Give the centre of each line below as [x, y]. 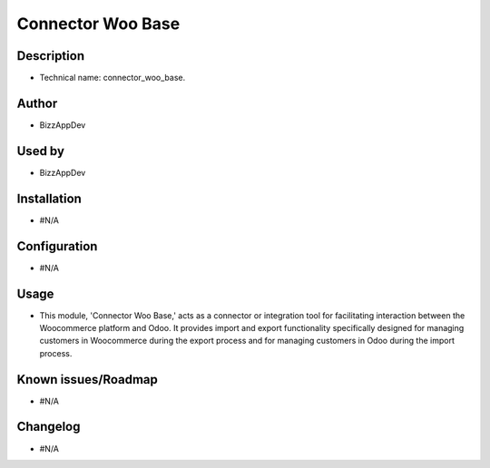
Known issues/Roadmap [88, 380]
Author [37, 103]
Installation [49, 198]
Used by [41, 151]
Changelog [49, 427]
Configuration [57, 246]
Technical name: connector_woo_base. [113, 78]
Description [51, 56]
